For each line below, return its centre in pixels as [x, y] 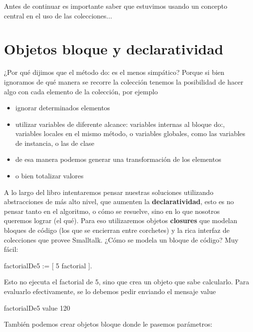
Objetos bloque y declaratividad [114, 49]
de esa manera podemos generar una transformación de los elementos [118, 159]
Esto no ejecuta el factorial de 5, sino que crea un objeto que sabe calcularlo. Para [126, 282]
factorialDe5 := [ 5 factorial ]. [48, 265]
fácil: [11, 249]
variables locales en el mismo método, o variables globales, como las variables [130, 133]
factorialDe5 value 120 [37, 307]
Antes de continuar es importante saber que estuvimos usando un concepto [116, 6]
